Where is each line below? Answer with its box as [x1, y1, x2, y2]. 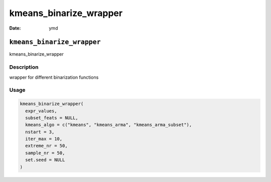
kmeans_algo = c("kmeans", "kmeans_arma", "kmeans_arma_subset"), [25, 122, 192, 128]
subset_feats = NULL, [25, 115, 79, 120]
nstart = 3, [25, 129, 55, 135]
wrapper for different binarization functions [9, 74, 99, 80]
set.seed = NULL [25, 157, 65, 163]
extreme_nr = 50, [25, 143, 68, 149]
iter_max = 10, [25, 136, 63, 142]
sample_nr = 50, [25, 150, 65, 155]
